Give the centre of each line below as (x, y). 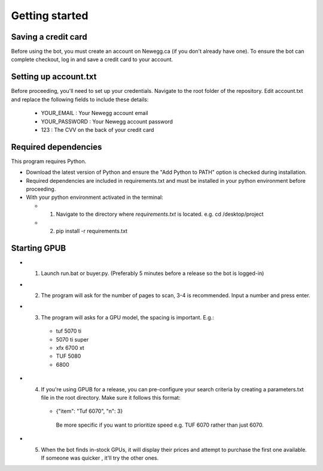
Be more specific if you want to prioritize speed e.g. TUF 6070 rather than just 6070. (160, 425)
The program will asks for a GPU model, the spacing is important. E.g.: (128, 317)
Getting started (50, 16)
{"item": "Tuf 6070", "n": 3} (89, 411)
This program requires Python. (49, 161)
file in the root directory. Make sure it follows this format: (111, 397)
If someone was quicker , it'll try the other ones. (100, 458)
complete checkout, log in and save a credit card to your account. (92, 59)
